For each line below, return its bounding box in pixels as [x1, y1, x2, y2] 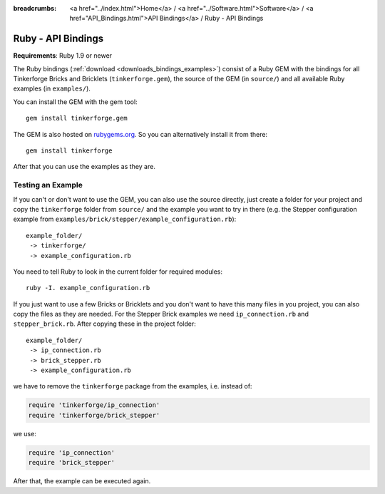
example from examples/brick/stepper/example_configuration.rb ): [13, 215, 237, 224]
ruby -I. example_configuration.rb [26, 284, 150, 292]
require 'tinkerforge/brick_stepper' [28, 411, 160, 419]
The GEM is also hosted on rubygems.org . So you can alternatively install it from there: [13, 130, 267, 138]
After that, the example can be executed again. [13, 477, 151, 485]
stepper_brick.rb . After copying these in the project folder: [13, 319, 196, 328]
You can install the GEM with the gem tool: [13, 97, 138, 106]
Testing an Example [13, 180, 83, 190]
